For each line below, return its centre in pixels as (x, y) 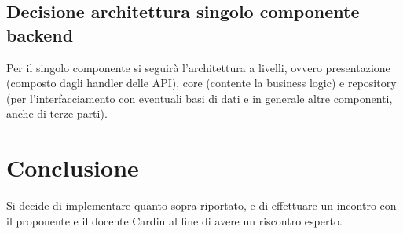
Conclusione (73, 168)
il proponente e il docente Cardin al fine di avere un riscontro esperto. (174, 220)
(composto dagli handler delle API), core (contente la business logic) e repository (201, 83)
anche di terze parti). (57, 113)
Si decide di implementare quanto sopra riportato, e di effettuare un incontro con (201, 205)
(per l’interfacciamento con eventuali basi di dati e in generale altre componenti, (200, 98)
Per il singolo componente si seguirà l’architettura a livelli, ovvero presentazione (198, 67)
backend (40, 34)
